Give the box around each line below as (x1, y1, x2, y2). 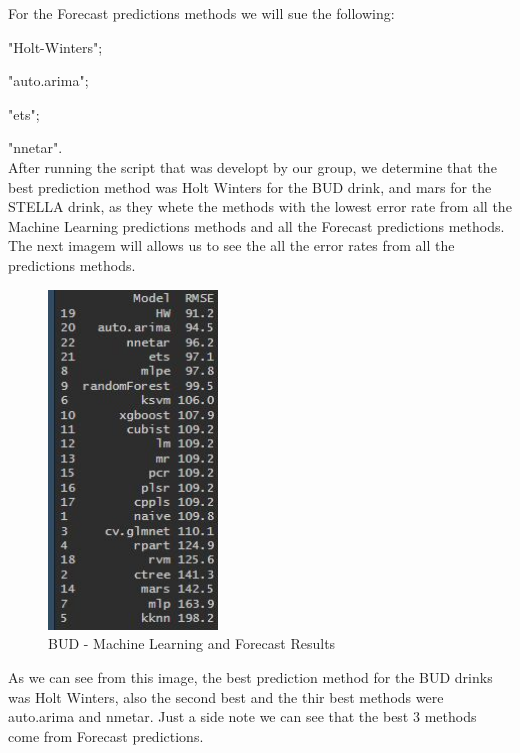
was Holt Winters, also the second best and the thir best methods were (8, 686, 444, 707)
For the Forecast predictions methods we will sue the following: (8, 3, 395, 23)
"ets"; (8, 103, 40, 124)
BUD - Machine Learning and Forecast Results (48, 633, 336, 654)
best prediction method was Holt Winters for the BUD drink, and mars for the (8, 176, 492, 197)
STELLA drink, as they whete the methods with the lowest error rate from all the (8, 196, 512, 217)
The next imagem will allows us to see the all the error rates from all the (8, 235, 455, 256)
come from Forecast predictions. (8, 725, 204, 746)
